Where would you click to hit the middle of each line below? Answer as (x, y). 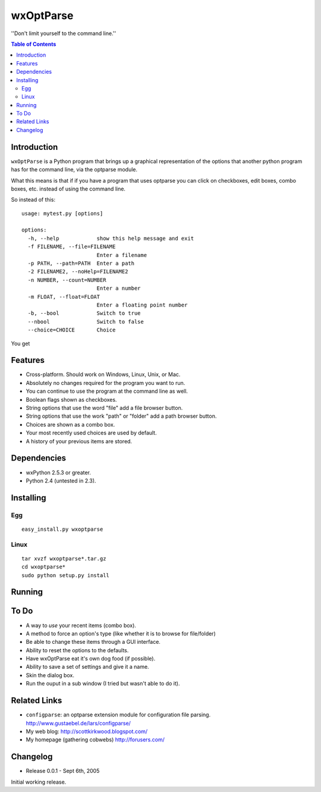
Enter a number (119, 288)
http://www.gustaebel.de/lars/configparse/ (78, 723)
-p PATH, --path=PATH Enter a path (81, 264)
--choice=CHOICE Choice (72, 330)
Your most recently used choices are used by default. (91, 433)
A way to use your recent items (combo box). (81, 625)
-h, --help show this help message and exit (111, 238)
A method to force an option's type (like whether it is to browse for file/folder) (121, 633)
